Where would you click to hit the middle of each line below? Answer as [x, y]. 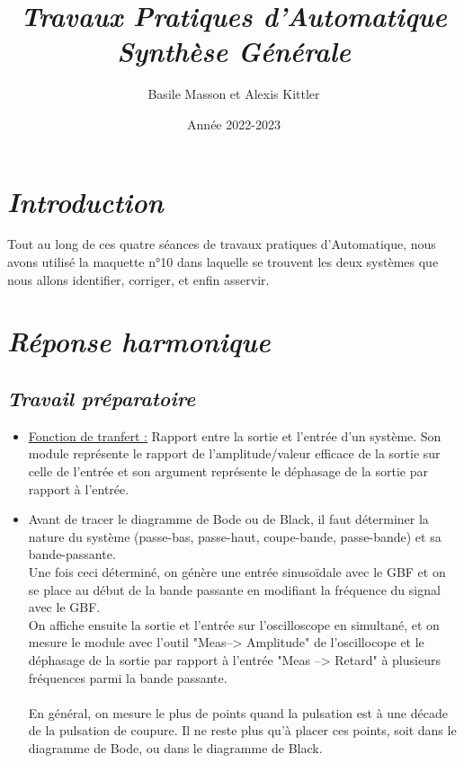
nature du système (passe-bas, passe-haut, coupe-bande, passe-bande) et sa [235, 536]
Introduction [85, 201]
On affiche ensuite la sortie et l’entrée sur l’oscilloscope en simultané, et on [234, 624]
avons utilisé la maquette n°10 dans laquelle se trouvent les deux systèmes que [223, 262]
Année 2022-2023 [234, 124]
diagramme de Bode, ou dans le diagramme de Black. [175, 747]
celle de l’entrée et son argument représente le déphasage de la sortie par [228, 470]
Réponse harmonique [139, 342]
